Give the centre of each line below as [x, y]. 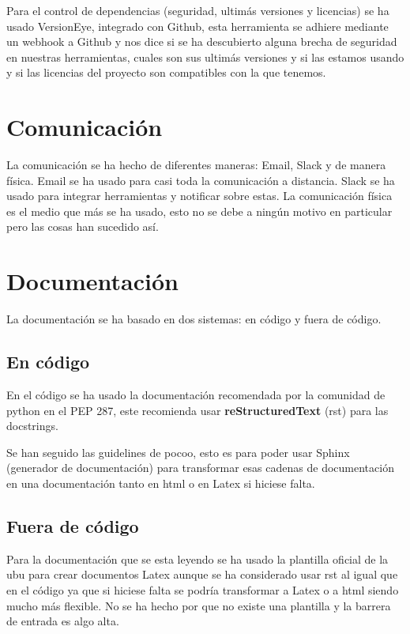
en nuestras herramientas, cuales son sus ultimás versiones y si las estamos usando [205, 57]
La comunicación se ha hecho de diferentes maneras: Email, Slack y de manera [196, 165]
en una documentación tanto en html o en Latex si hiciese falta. [161, 483]
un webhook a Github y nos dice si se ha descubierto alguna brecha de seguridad [202, 42]
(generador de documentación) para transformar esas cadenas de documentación [200, 468]
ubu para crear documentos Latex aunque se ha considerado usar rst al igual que [202, 574]
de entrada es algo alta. [63, 621]
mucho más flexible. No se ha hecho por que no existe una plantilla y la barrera [199, 605]
